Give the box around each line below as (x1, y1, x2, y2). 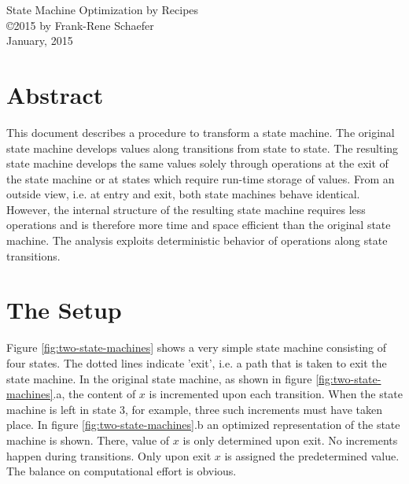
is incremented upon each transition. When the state (149, 386, 403, 402)
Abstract (6, 78, 104, 110)
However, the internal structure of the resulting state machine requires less (6, 201, 366, 217)
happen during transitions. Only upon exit (6, 447, 212, 464)
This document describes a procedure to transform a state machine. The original (6, 124, 395, 140)
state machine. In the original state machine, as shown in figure (6, 370, 312, 386)
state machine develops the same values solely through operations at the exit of (6, 155, 389, 172)
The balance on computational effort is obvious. (6, 463, 237, 479)
